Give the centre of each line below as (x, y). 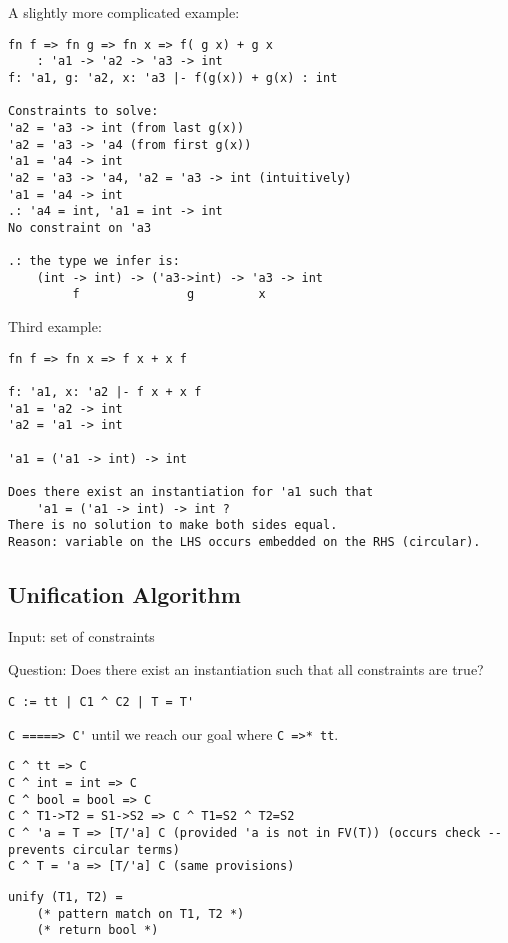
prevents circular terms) (94, 849)
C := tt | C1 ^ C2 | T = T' (101, 701)
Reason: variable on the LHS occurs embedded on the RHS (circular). (244, 541)
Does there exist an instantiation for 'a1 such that (191, 491)
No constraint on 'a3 (80, 227)
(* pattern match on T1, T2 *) (140, 913)
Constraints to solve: (83, 111)
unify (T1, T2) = (65, 896)
